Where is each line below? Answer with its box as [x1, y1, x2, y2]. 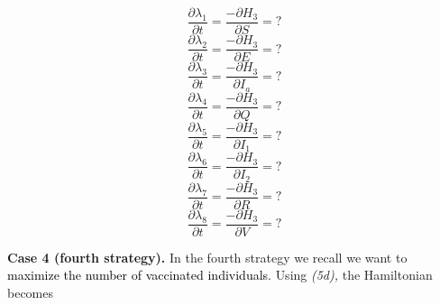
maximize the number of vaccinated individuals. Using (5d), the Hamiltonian [7, 265, 433, 284]
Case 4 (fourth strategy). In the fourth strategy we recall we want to [7, 247, 408, 266]
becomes [7, 283, 54, 302]
